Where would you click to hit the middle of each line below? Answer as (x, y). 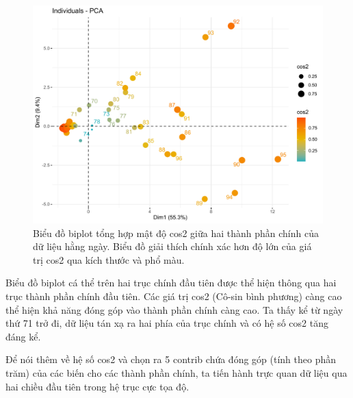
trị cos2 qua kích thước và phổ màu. (109, 259)
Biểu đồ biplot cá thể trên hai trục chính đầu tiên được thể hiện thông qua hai (171, 283)
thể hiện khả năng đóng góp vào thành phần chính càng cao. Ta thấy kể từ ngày (174, 309)
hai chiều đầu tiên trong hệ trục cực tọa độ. (97, 386)
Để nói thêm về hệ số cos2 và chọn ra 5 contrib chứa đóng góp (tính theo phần (171, 359)
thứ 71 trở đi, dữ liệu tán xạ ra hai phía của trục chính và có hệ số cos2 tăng (167, 323)
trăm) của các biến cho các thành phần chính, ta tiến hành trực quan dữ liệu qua (176, 372)
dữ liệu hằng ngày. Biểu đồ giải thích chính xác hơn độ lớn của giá (172, 246)
